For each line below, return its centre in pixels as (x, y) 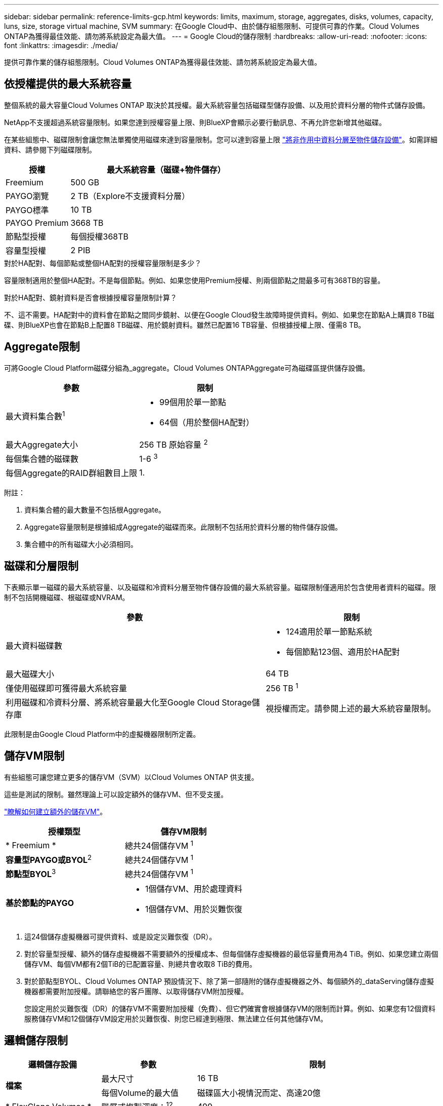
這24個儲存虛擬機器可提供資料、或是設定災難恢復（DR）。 (120, 936)
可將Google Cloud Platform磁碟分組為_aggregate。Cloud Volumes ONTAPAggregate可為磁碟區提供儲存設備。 (187, 368)
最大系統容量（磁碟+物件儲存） (166, 169)
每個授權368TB (100, 236)
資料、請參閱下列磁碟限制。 (50, 149)
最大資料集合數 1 (35, 415)
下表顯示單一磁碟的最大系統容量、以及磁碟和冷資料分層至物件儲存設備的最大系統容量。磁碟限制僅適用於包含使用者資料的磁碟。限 (220, 587)
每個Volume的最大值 (140, 1093)
